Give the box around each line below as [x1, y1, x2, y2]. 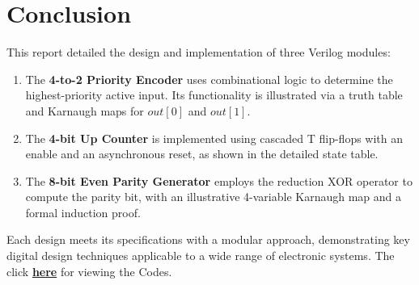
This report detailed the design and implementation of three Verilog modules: [6, 44, 391, 61]
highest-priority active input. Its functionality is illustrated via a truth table [25, 86, 403, 103]
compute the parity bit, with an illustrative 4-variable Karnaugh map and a [25, 188, 402, 205]
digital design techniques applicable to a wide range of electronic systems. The [6, 247, 395, 264]
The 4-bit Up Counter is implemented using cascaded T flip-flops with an [25, 129, 404, 146]
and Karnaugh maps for [25, 102, 144, 119]
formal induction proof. [25, 203, 141, 220]
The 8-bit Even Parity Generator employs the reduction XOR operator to [25, 172, 413, 189]
